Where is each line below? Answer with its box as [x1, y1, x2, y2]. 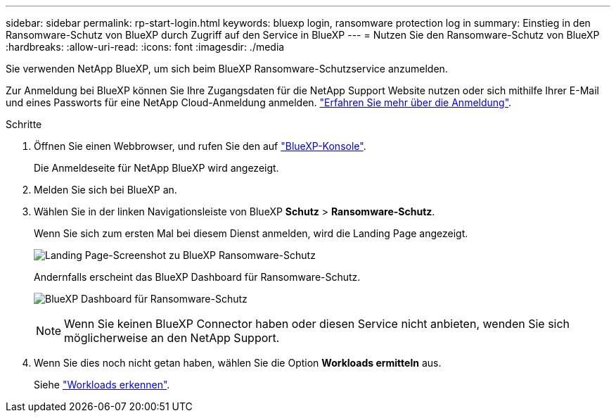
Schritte [6, 118, 42, 130]
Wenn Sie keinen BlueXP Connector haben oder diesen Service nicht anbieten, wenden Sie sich [64, 317, 570, 331]
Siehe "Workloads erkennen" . [34, 379, 170, 391]
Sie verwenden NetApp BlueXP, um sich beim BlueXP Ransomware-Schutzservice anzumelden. [6, 63, 448, 75]
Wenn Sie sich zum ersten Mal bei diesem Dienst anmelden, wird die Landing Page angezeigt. [34, 227, 468, 239]
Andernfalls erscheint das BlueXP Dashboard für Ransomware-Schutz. [34, 271, 361, 283]
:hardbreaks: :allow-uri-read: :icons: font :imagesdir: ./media [6, 41, 285, 53]
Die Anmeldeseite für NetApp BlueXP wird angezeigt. [34, 162, 279, 174]
